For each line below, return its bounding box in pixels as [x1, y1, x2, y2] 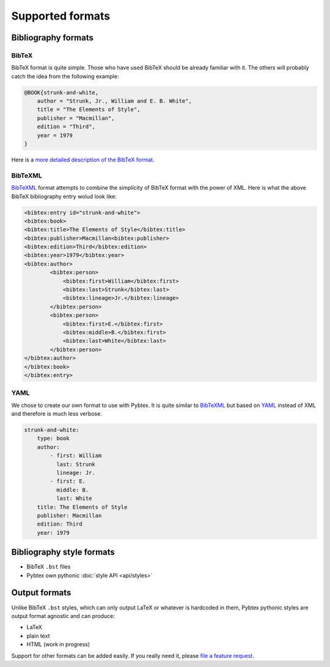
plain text [26, 632, 50, 639]
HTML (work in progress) [26, 641, 90, 648]
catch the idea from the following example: [11, 72, 119, 80]
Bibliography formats [11, 32, 94, 43]
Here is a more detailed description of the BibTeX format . [11, 156, 155, 163]
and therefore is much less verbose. [11, 410, 102, 417]
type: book [37, 435, 70, 442]
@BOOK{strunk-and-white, [24, 89, 99, 96]
